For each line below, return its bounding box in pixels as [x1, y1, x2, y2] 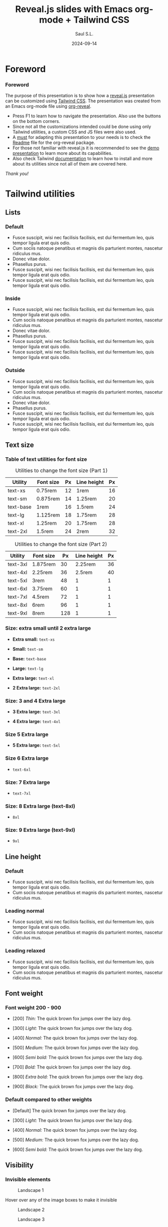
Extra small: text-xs [12, 636, 55, 642]
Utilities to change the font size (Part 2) [15, 541, 107, 548]
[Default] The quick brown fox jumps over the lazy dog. [12, 1107, 127, 1114]
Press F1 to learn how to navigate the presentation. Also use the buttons [12, 113, 161, 119]
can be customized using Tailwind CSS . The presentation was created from [5, 98, 161, 104]
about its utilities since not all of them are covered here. [12, 161, 127, 167]
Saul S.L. [75, 31, 94, 37]
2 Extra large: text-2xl [12, 684, 61, 690]
